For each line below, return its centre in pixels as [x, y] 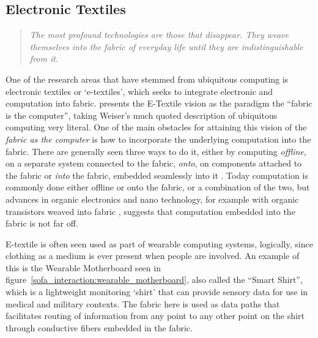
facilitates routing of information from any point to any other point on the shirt [155, 316]
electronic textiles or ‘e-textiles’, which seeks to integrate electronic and [139, 91]
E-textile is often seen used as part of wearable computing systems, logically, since [159, 243]
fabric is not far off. [42, 223]
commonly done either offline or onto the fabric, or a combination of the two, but [158, 187]
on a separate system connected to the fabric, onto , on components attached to [154, 163]
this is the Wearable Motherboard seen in [83, 267]
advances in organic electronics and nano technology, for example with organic [152, 199]
